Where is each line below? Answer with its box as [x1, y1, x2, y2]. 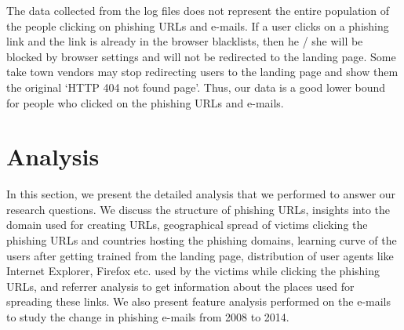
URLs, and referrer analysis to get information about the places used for [6, 277, 355, 294]
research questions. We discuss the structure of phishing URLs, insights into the [6, 201, 391, 217]
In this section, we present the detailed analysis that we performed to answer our [6, 186, 396, 202]
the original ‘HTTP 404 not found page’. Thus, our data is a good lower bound [6, 78, 386, 95]
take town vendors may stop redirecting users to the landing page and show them [6, 63, 399, 80]
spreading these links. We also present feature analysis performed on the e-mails [6, 293, 391, 310]
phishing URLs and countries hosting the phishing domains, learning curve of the [6, 232, 397, 248]
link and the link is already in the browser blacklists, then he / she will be [6, 33, 363, 49]
